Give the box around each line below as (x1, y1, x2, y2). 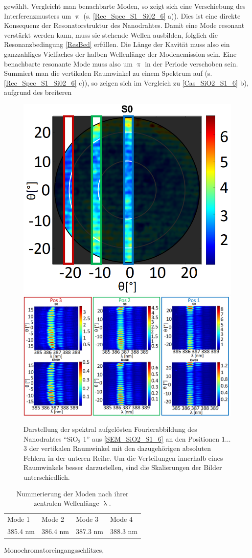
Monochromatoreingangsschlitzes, (4, 545, 104, 555)
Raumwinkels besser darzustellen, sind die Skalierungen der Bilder (23, 462, 222, 472)
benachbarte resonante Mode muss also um (4, 58, 133, 68)
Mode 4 (110, 514, 133, 524)
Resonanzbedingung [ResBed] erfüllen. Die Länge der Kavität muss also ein (4, 39, 230, 49)
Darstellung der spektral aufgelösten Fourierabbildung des (23, 424, 197, 434)
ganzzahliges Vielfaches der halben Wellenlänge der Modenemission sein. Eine (4, 48, 237, 59)
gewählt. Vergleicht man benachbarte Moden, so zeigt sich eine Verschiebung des (4, 1, 246, 11)
